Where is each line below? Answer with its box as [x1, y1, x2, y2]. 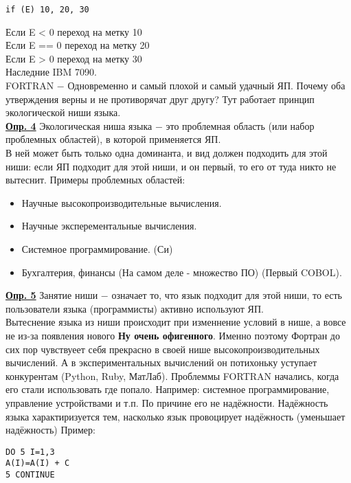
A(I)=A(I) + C [5, 458, 70, 469]
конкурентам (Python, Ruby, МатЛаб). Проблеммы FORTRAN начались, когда [5, 368, 339, 383]
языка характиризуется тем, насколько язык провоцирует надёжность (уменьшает [5, 409, 346, 423]
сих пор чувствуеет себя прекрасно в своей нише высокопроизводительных [5, 341, 320, 356]
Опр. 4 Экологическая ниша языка [5, 118, 152, 133]
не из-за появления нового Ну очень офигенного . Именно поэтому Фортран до [5, 328, 340, 342]
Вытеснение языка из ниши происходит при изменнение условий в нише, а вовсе [5, 315, 346, 329]
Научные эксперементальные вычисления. [21, 218, 197, 233]
